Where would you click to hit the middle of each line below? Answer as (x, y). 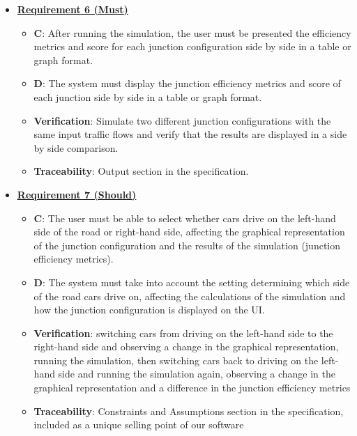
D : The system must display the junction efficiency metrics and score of (187, 83)
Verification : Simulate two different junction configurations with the (182, 120)
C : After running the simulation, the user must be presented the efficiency (192, 32)
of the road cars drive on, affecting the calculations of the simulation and (190, 296)
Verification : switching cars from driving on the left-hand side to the (183, 333)
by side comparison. (76, 147)
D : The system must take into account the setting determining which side (192, 282)
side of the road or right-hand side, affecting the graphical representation (189, 232)
